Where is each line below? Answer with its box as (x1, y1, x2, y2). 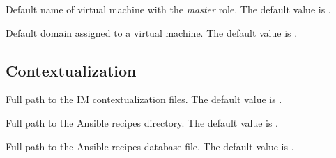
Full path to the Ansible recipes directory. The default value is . (6, 115, 279, 129)
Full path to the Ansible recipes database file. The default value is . (6, 139, 294, 153)
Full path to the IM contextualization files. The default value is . (6, 92, 282, 106)
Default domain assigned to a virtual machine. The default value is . (6, 25, 298, 40)
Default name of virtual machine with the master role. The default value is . (6, 2, 331, 16)
